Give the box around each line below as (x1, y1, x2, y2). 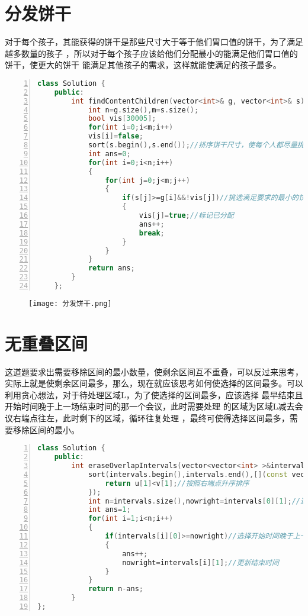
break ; (139, 228, 165, 237)
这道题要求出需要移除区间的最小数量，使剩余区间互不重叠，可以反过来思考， (5, 365, 303, 378)
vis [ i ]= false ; (88, 132, 144, 141)
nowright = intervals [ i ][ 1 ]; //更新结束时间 (122, 558, 279, 567)
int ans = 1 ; (88, 505, 131, 514)
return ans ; (88, 264, 135, 273)
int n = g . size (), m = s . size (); (88, 105, 199, 114)
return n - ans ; (88, 585, 144, 594)
